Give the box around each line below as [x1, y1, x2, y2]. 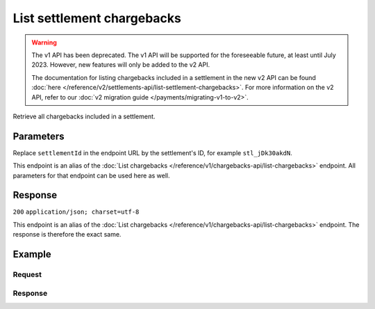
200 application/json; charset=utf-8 [12, 208, 140, 216]
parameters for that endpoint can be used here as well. [12, 171, 170, 180]
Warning [31, 38, 57, 47]
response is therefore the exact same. [12, 230, 122, 239]
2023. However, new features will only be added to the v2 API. [31, 61, 210, 69]
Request [12, 270, 42, 280]
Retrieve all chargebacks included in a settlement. [12, 112, 156, 120]
